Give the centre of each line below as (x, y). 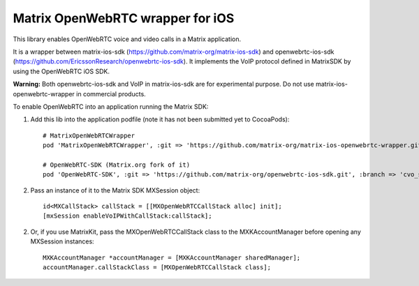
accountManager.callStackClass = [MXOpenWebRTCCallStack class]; (157, 267)
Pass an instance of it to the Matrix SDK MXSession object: (115, 190)
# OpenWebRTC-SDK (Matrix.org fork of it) (117, 165)
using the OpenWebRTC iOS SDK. (61, 71)
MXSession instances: (62, 241)
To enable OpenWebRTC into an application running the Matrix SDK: (111, 106)
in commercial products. (111, 93)
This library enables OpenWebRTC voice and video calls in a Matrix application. (127, 39)
